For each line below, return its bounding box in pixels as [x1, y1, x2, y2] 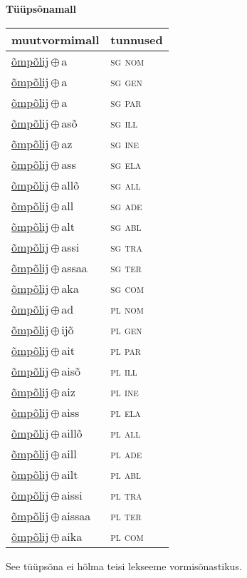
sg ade [110, 197, 142, 214]
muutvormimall [11, 31, 100, 48]
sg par [110, 93, 142, 110]
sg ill [110, 114, 138, 131]
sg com [110, 279, 144, 296]
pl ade [110, 445, 142, 462]
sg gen [110, 73, 142, 90]
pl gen [110, 321, 142, 338]
